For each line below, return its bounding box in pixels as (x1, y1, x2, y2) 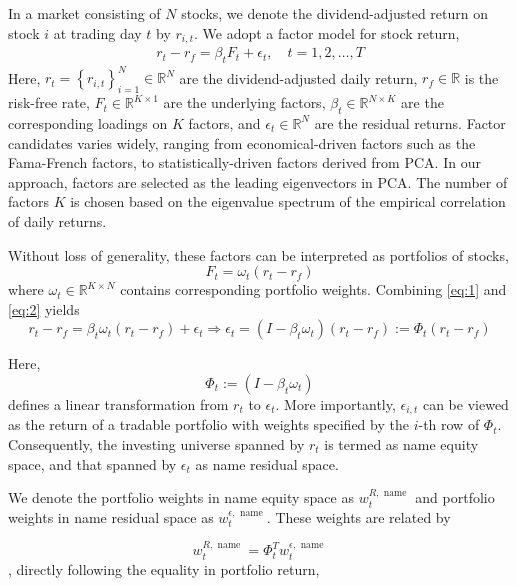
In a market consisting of (8, 3, 161, 23)
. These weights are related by (266, 506, 451, 527)
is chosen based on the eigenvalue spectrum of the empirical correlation (70, 191, 506, 212)
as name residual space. (195, 453, 339, 474)
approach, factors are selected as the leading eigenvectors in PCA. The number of (8, 171, 508, 192)
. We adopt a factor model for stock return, (193, 22, 460, 43)
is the (464, 67, 499, 88)
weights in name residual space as (8, 506, 214, 527)
